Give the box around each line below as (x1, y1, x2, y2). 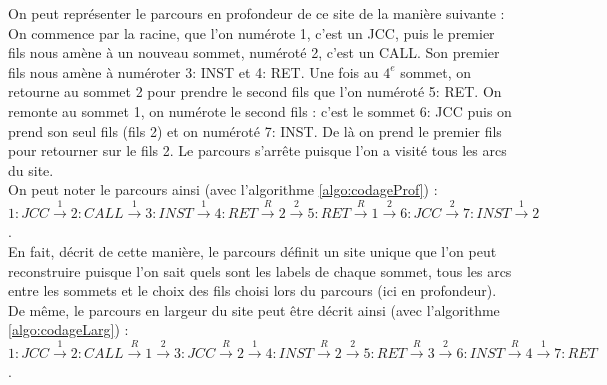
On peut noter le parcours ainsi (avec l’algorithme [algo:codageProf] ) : (8, 179, 438, 200)
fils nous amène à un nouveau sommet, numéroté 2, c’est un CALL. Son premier (8, 42, 500, 63)
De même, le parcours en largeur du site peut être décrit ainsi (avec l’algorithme (8, 299, 500, 320)
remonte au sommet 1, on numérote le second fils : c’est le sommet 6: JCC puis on (8, 100, 512, 121)
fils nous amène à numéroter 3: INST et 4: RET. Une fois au (8, 61, 379, 82)
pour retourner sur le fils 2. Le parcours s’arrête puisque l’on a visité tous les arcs (8, 140, 507, 161)
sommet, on (400, 61, 472, 82)
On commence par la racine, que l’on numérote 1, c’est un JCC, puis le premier (8, 22, 495, 43)
